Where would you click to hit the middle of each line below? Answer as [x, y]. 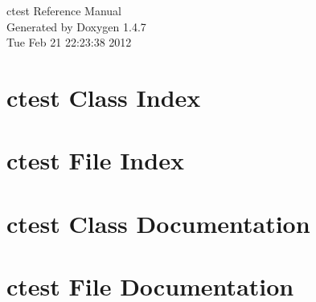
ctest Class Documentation [158, 223]
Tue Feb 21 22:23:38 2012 [69, 42]
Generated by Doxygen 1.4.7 [76, 26]
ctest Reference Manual [64, 10]
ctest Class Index [104, 97]
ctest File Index [95, 160]
